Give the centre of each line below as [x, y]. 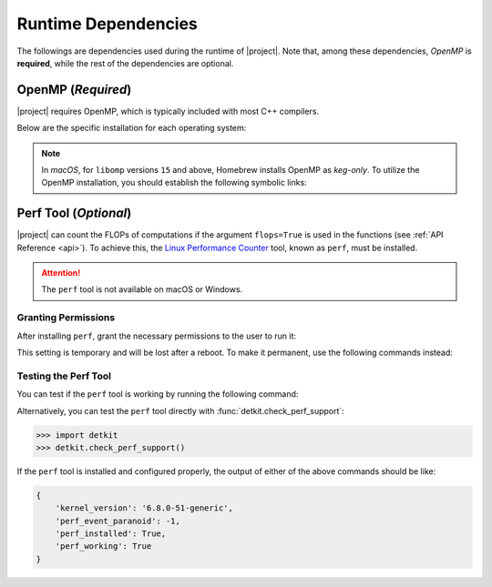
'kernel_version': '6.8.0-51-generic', [144, 508]
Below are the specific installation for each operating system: [132, 128]
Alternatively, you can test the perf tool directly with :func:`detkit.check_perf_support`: [181, 410]
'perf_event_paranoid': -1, [118, 521]
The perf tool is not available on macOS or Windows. [142, 289]
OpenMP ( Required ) [74, 90]
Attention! [61, 273]
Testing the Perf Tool [64, 376]
